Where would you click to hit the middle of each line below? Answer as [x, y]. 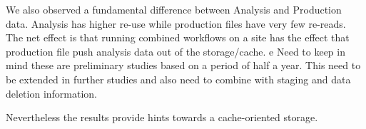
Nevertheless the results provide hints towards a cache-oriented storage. [162, 117]
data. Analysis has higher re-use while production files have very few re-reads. [176, 23]
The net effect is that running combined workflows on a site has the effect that [178, 37]
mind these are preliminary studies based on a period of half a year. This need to [183, 65]
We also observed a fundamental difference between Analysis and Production [174, 9]
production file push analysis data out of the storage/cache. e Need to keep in [176, 51]
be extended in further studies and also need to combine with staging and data [178, 79]
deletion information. [52, 93]
